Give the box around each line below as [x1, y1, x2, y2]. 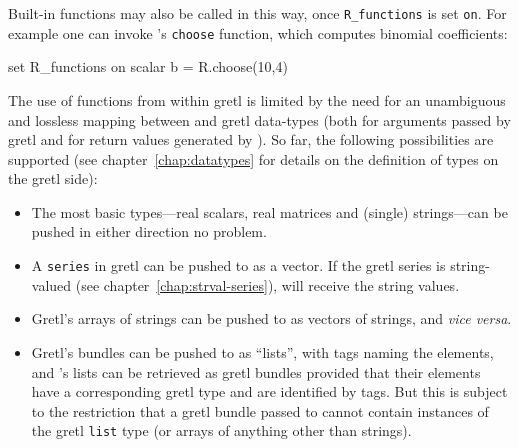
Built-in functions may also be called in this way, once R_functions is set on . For [8, 3, 507, 23]
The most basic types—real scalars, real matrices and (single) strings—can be [31, 201, 508, 222]
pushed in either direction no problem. [31, 221, 267, 242]
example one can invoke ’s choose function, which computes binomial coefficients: [8, 22, 508, 43]
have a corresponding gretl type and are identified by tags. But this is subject [31, 381, 508, 402]
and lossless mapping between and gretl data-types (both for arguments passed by [8, 109, 511, 130]
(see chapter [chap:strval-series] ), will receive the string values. [75, 274, 460, 295]
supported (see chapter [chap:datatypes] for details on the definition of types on [8, 148, 499, 169]
